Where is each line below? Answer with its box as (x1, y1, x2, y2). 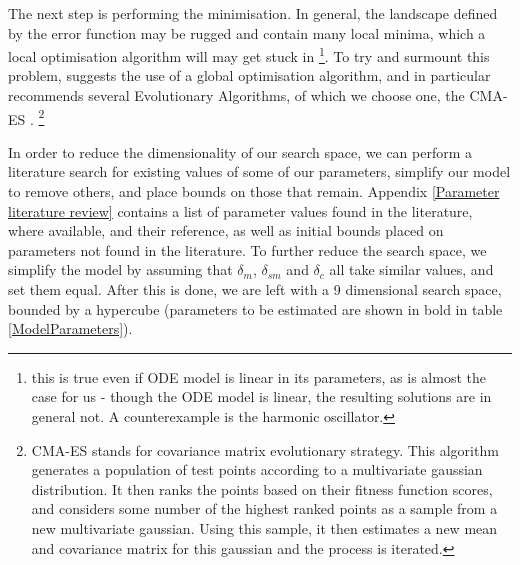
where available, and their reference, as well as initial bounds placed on (8, 220, 444, 241)
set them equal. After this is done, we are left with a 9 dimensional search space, (8, 279, 502, 300)
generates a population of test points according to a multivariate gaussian (31, 459, 483, 480)
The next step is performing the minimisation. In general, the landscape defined (8, 3, 498, 23)
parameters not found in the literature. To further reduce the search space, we (8, 239, 487, 260)
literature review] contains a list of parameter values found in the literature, (8, 200, 473, 221)
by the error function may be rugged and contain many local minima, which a (8, 22, 486, 43)
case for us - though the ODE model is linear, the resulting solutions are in (31, 386, 492, 407)
